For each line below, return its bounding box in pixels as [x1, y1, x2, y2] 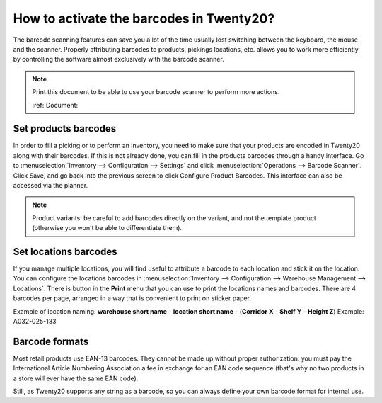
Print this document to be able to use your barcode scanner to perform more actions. [32, 88, 280, 96]
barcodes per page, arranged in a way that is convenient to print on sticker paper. [13, 294, 251, 302]
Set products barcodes [13, 123, 117, 135]
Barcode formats [13, 335, 89, 347]
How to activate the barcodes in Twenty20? [13, 11, 275, 26]
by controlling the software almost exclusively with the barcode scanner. [13, 55, 224, 64]
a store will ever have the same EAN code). [13, 374, 139, 382]
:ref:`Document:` [32, 101, 81, 109]
